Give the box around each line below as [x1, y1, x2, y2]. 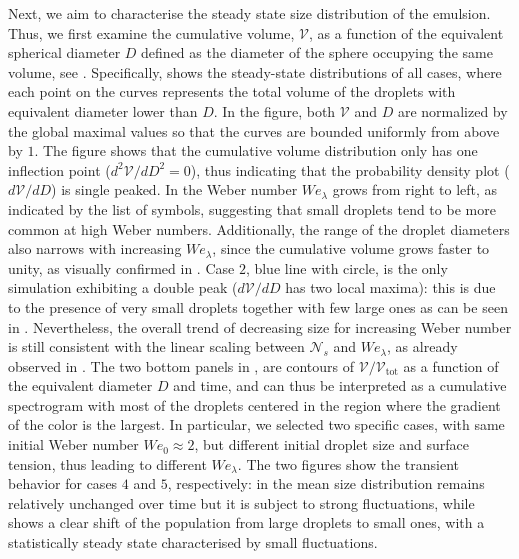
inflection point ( [8, 159, 111, 180]
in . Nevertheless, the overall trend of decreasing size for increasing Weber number [8, 316, 512, 337]
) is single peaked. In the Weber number [51, 179, 298, 200]
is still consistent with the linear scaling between [8, 336, 305, 357]
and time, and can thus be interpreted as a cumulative [173, 375, 507, 396]
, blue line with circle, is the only [245, 257, 448, 278]
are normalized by [397, 100, 508, 121]
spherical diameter [8, 42, 121, 63]
